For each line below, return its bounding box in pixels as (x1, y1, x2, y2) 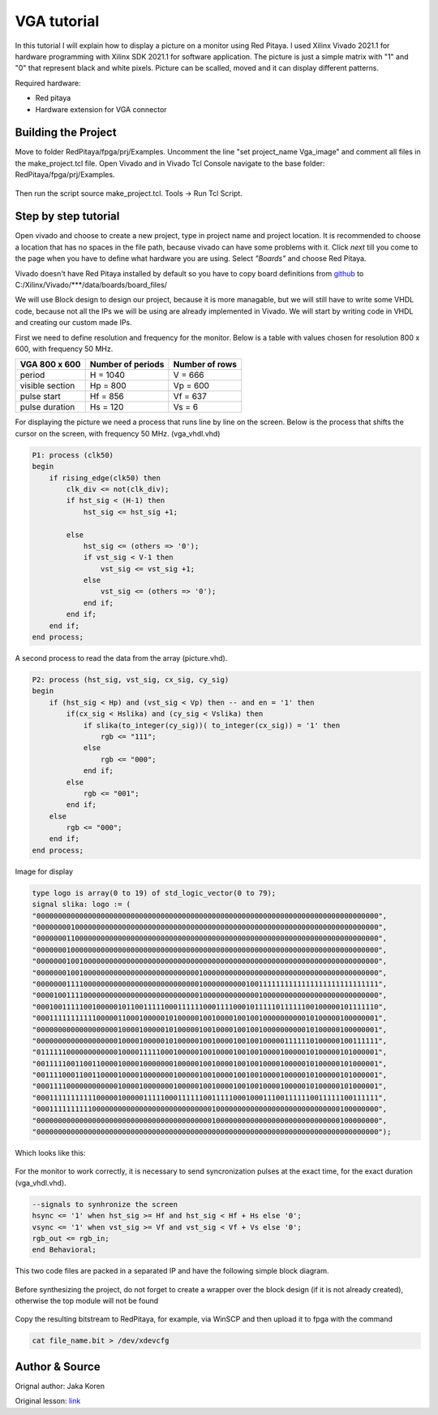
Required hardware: (15, 78, 81, 88)
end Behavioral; (32, 1245, 97, 1255)
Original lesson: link (15, 1396, 81, 1406)
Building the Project (15, 126, 117, 140)
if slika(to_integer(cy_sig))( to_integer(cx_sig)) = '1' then (83, 720, 341, 730)
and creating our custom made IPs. (15, 318, 133, 328)
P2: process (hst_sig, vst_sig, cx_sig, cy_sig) (32, 675, 230, 684)
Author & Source (15, 1360, 101, 1374)
